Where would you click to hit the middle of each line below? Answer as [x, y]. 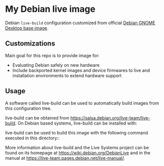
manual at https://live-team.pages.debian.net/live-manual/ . [65, 158]
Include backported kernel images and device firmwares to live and [81, 70]
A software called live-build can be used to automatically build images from [82, 103]
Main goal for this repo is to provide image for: [53, 55]
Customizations [30, 44]
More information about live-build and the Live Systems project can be [77, 147]
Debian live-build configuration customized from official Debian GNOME [80, 23]
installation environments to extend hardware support [67, 76]
